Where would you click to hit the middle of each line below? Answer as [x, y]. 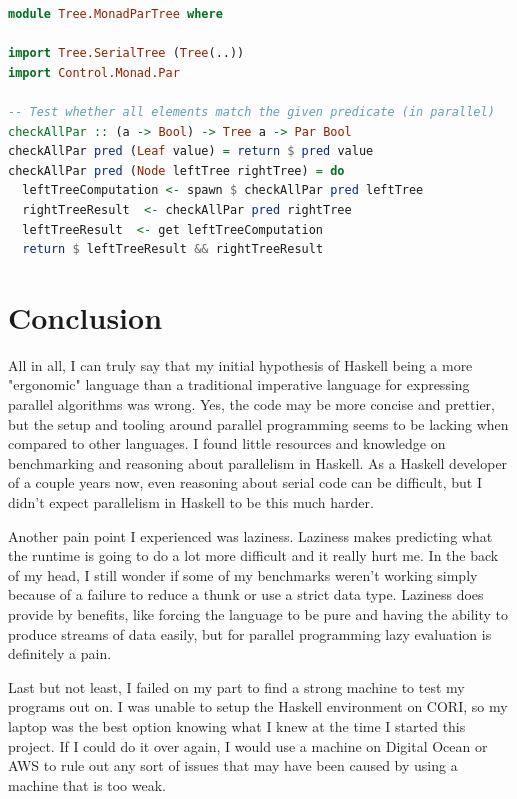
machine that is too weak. [87, 784]
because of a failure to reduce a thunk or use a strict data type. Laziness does [246, 594]
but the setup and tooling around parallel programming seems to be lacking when [258, 423]
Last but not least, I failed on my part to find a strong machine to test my [236, 686]
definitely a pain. [60, 653]
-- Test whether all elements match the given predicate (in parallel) [251, 111]
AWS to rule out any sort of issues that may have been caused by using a [233, 765]
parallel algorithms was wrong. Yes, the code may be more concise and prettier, [252, 404]
